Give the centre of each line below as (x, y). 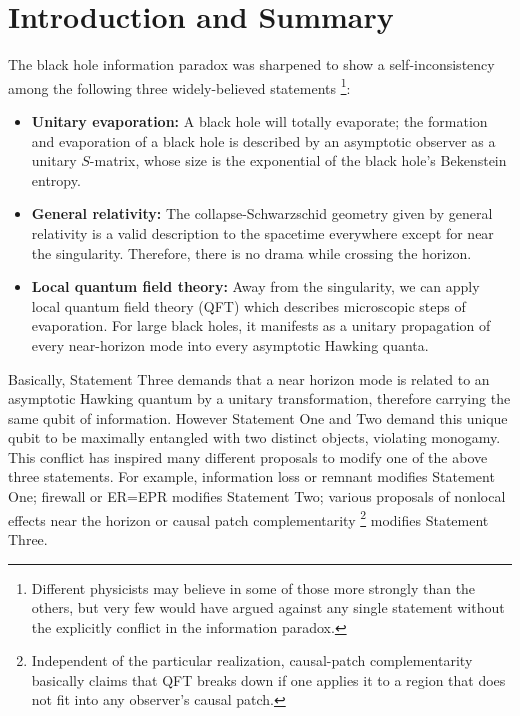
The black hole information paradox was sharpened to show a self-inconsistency (251, 64)
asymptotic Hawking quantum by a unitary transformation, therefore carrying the (259, 398)
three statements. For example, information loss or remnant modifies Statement (251, 476)
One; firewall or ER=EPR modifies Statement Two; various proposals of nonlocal (257, 496)
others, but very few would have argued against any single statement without (268, 607)
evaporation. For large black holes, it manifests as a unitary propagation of (261, 325)
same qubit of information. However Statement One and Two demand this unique (258, 417)
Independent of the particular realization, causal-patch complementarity (252, 660)
